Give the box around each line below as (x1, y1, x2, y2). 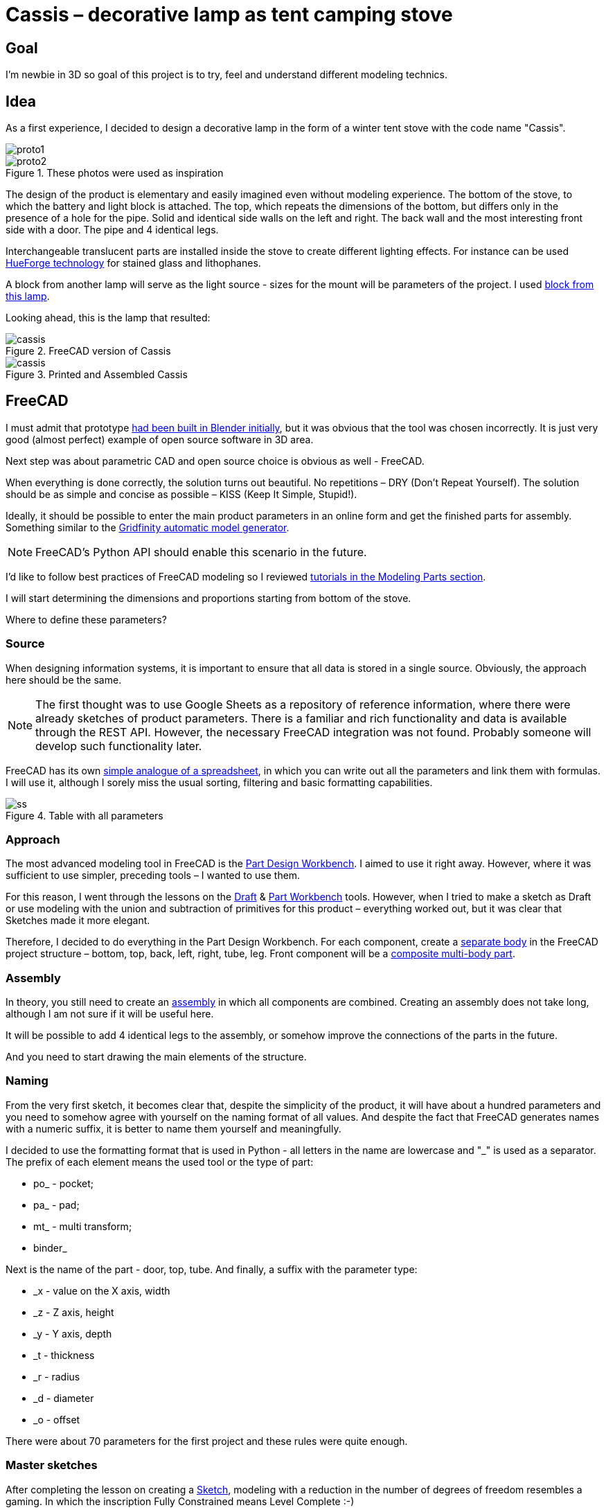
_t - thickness (33, 1349, 95, 1361)
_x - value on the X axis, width (33, 1284, 170, 1297)
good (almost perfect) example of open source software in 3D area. (6, 433, 314, 445)
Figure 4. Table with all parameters (6, 809, 163, 821)
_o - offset (33, 1413, 80, 1425)
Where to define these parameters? (6, 613, 167, 625)
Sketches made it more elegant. (6, 914, 150, 927)
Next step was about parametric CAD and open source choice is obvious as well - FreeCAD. (6, 454, 425, 467)
